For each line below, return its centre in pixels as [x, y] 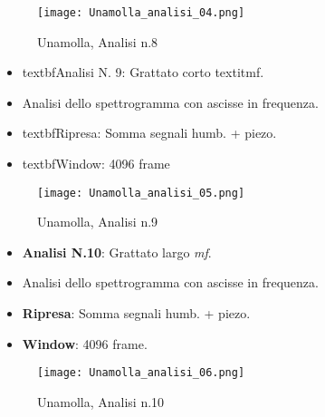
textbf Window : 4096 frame [96, 164]
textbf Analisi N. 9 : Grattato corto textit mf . [143, 72]
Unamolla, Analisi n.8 [98, 41]
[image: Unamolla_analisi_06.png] [141, 373]
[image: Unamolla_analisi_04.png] [141, 13]
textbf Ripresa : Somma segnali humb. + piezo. [149, 133]
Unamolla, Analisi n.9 [98, 222]
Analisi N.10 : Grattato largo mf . [117, 252]
